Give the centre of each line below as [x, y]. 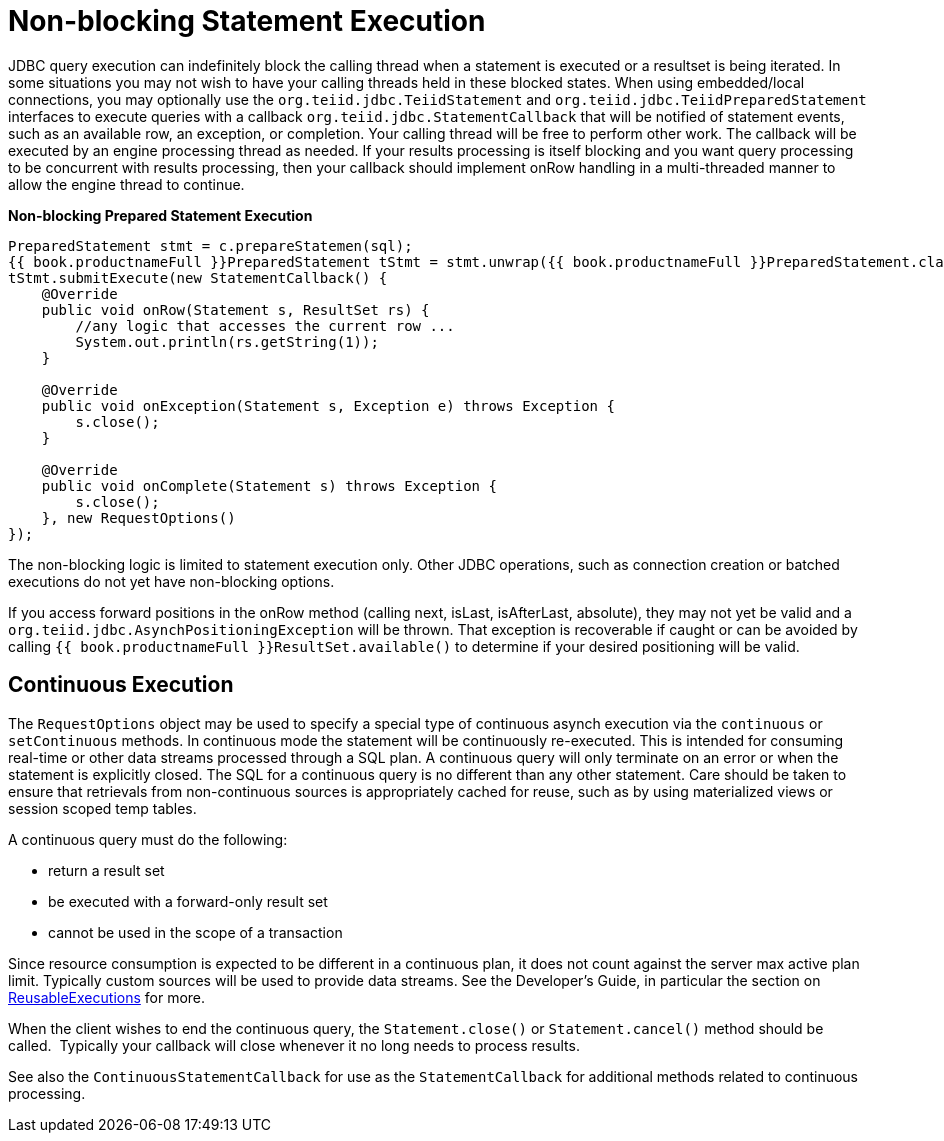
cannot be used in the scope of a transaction [195, 932]
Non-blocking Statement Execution [247, 21]
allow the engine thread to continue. [126, 184]
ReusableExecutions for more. [107, 997]
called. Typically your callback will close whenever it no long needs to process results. [294, 1045]
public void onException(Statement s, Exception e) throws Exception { [328, 405]
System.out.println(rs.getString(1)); [227, 341]
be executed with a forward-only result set [188, 901]
